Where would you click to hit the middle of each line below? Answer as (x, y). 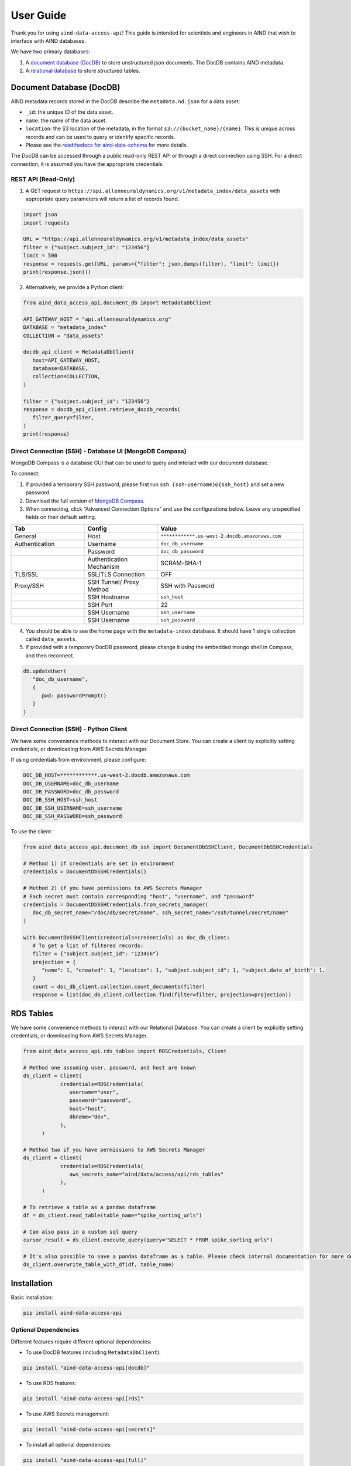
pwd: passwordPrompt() (74, 696)
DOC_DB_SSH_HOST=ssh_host (60, 800)
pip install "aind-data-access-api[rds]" (83, 1398)
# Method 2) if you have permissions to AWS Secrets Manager (113, 888)
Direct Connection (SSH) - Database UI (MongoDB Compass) (99, 451)
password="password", (100, 1100)
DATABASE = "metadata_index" (65, 328)
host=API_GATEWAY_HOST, (66, 360)
